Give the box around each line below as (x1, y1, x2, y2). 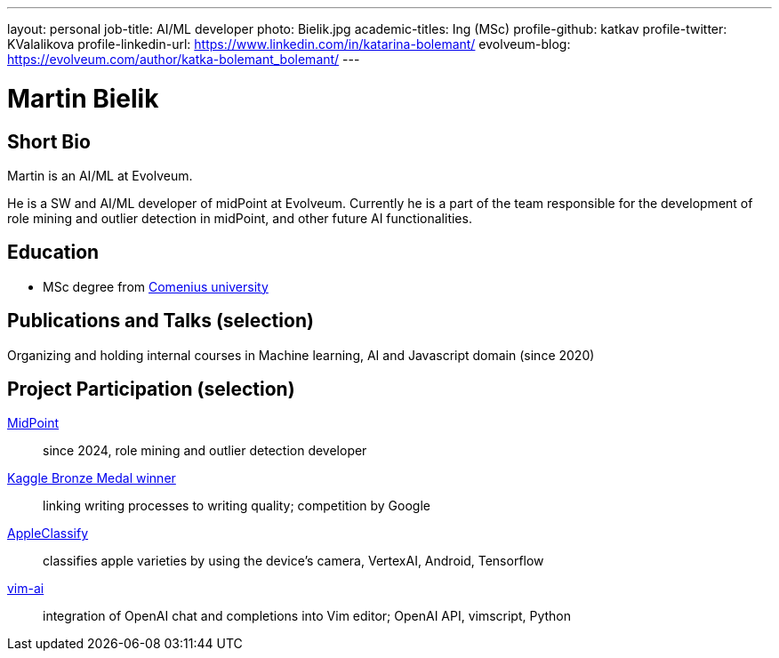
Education (7, 241, 100, 264)
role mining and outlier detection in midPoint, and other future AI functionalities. (7, 210, 472, 226)
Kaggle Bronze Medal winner (7, 470, 176, 486)
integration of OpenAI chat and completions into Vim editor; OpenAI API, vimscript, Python (43, 608, 572, 624)
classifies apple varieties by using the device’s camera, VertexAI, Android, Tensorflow (43, 553, 544, 569)
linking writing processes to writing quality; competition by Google (43, 498, 430, 514)
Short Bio (7, 130, 91, 153)
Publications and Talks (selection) (7, 309, 314, 333)
